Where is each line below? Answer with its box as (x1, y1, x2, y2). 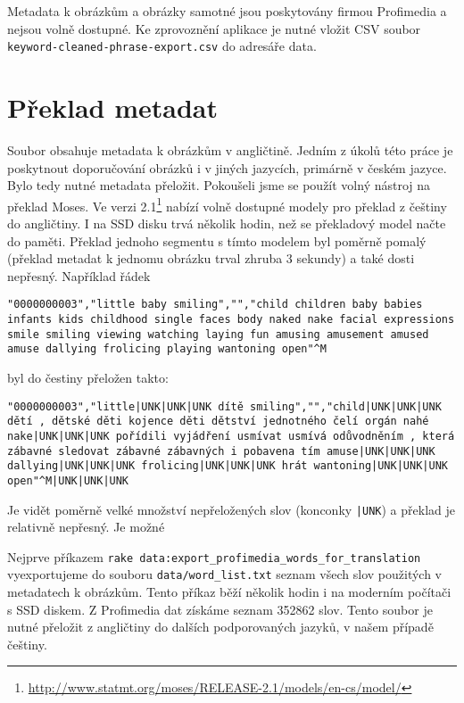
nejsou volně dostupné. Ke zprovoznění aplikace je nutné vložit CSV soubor (7, 19, 421, 37)
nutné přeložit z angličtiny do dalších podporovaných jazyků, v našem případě (7, 617, 434, 636)
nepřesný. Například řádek (7, 266, 151, 285)
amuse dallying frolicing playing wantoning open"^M (7, 343, 327, 356)
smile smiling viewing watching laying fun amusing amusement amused (7, 327, 429, 341)
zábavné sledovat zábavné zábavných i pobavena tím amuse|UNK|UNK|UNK (7, 444, 435, 458)
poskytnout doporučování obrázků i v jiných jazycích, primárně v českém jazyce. (7, 158, 447, 177)
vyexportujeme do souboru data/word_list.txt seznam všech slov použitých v (7, 565, 443, 583)
